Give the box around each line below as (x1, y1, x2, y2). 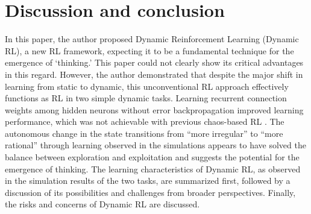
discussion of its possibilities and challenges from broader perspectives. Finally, (5, 186, 296, 198)
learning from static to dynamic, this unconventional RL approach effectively (5, 80, 289, 92)
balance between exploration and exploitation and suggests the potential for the (5, 151, 300, 163)
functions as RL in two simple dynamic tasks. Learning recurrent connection (5, 92, 287, 104)
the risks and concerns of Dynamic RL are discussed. (5, 198, 200, 210)
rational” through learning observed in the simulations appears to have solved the (5, 139, 306, 151)
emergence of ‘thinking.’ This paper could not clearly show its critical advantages (5, 56, 304, 69)
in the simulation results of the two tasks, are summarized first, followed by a (5, 174, 291, 187)
